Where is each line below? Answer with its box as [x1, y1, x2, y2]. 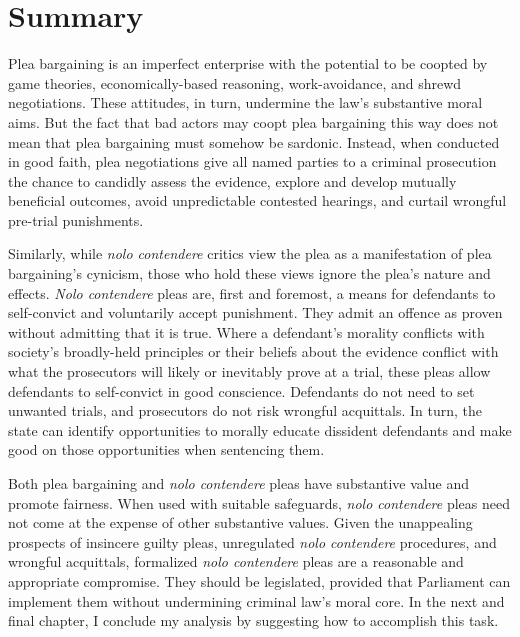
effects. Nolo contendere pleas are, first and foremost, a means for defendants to [8, 282, 496, 303]
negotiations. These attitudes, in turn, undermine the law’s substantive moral [8, 92, 483, 113]
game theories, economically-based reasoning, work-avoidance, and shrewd [8, 72, 462, 93]
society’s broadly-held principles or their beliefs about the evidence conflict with [8, 341, 499, 362]
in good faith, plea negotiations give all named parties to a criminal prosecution [8, 151, 497, 172]
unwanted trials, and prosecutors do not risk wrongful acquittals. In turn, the [8, 400, 482, 421]
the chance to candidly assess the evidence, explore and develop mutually [8, 170, 457, 191]
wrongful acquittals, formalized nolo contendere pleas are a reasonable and [8, 551, 464, 572]
